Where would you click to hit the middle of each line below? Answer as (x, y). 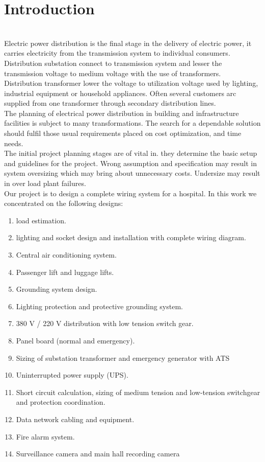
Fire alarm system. (45, 436)
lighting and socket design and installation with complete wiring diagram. (131, 237)
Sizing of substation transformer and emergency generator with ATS (123, 357)
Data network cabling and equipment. (75, 419)
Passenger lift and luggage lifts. (65, 272)
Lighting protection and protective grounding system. (99, 306)
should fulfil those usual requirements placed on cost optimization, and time (123, 133)
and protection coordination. (61, 402)
